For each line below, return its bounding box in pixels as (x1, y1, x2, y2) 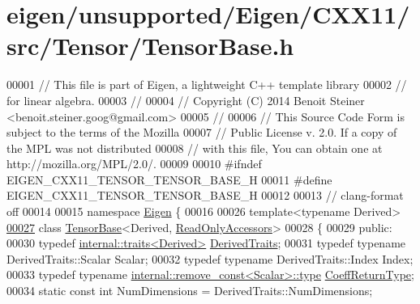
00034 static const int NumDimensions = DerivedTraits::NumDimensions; (6, 282, 373, 299)
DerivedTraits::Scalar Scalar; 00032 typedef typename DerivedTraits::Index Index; (6, 250, 414, 267)
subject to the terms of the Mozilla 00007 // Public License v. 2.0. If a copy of (6, 124, 397, 141)
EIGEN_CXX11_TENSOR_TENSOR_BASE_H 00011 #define (6, 171, 332, 188)
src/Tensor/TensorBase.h (6, 29, 294, 62)
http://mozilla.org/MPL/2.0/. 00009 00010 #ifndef (6, 155, 262, 172)
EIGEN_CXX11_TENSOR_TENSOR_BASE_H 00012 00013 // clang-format (6, 187, 404, 204)
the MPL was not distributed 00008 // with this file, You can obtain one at (6, 139, 383, 156)
